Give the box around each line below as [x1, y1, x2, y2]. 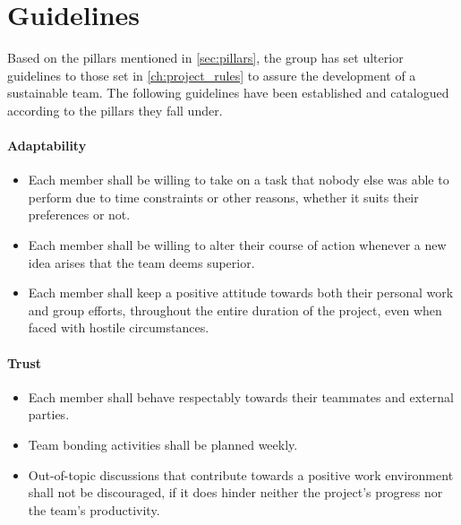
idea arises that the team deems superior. [28, 253, 255, 271]
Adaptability [7, 136, 87, 155]
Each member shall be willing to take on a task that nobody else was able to [28, 170, 449, 189]
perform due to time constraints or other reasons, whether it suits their [28, 187, 419, 206]
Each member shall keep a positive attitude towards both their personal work [28, 283, 454, 302]
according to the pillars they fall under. [7, 100, 223, 119]
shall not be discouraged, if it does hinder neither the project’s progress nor [28, 483, 443, 502]
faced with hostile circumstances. [28, 318, 209, 337]
